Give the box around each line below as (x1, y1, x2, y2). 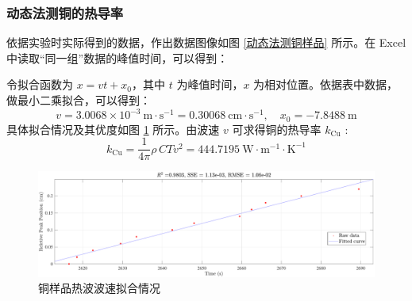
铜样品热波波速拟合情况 (38, 280, 160, 296)
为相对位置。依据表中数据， (253, 76, 399, 93)
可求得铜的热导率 (232, 120, 322, 137)
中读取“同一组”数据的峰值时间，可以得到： (6, 49, 229, 66)
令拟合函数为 (6, 76, 73, 93)
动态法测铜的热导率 (6, 2, 124, 22)
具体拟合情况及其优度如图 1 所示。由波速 (6, 120, 220, 137)
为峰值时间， (176, 76, 244, 93)
